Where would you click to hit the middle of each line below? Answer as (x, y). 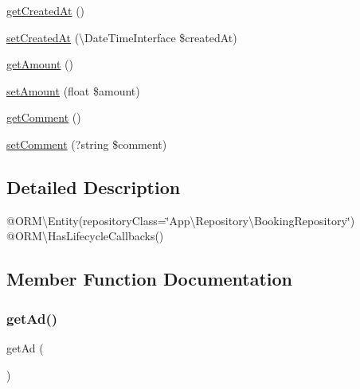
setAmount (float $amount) (73, 90)
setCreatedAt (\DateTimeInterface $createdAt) (122, 37)
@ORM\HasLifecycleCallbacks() (85, 236)
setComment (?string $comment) (87, 144)
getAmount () (40, 64)
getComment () (44, 117)
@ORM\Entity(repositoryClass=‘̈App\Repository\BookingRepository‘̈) (181, 220)
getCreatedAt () (46, 10)
